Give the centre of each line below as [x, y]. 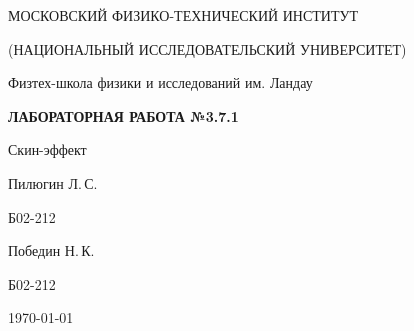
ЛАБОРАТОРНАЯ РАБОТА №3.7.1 [123, 115]
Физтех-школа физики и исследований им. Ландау [160, 82]
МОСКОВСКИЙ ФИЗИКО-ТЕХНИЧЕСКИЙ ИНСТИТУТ [183, 15]
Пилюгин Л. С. [53, 182]
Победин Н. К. [51, 250]
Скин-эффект [47, 149]
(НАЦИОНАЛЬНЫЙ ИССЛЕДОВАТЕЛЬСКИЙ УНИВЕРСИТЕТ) [207, 48]
